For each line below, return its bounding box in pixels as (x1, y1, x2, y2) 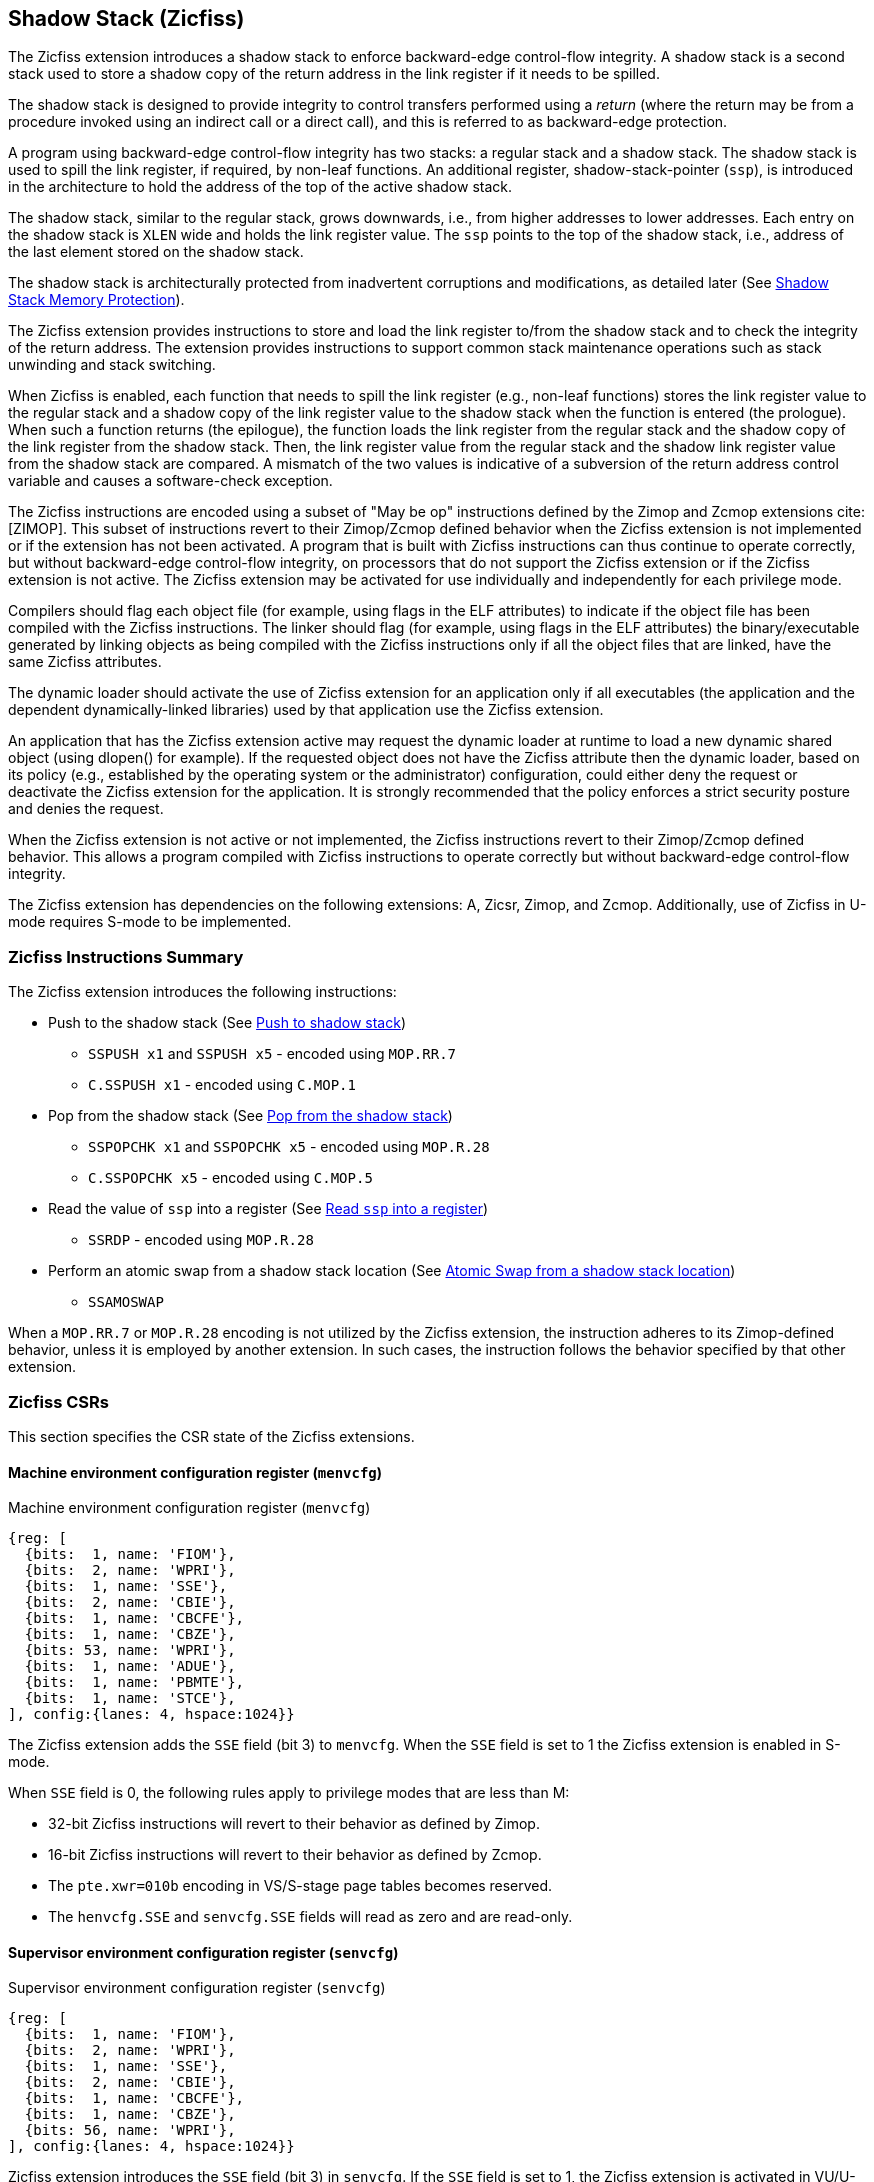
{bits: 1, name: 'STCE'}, (24, 1690, 236, 1707)
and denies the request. (8, 800, 164, 818)
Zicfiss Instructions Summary (8, 946, 244, 967)
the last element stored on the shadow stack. (8, 243, 304, 261)
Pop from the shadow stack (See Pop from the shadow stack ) (48, 1107, 453, 1125)
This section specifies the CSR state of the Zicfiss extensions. (8, 1427, 415, 1445)
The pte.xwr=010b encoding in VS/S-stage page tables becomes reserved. (48, 1877, 553, 1895)
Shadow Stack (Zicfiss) (8, 6, 245, 31)
